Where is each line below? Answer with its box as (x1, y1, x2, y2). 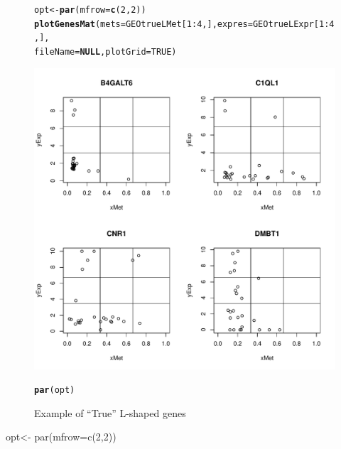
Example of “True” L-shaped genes (34, 405, 186, 420)
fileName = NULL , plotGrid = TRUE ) (34, 46, 177, 57)
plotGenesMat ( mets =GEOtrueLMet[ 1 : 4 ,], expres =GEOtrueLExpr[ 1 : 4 (34, 18, 335, 29)
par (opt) (34, 385, 75, 396)
